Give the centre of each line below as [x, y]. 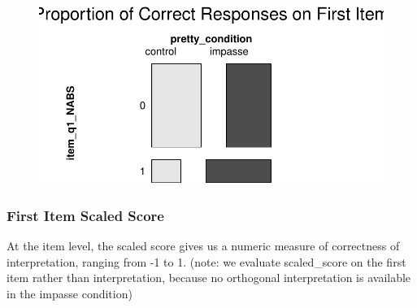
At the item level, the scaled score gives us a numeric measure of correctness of [203, 246]
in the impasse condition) [69, 294]
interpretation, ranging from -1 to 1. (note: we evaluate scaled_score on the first [206, 261]
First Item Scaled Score [85, 215]
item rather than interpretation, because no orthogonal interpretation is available [209, 278]
